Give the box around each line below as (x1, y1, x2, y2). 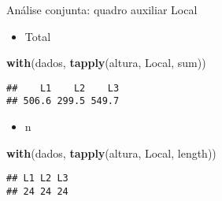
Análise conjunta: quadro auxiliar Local (6, 2, 198, 17)
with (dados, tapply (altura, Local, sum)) (6, 54, 206, 71)
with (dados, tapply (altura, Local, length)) (6, 144, 216, 161)
